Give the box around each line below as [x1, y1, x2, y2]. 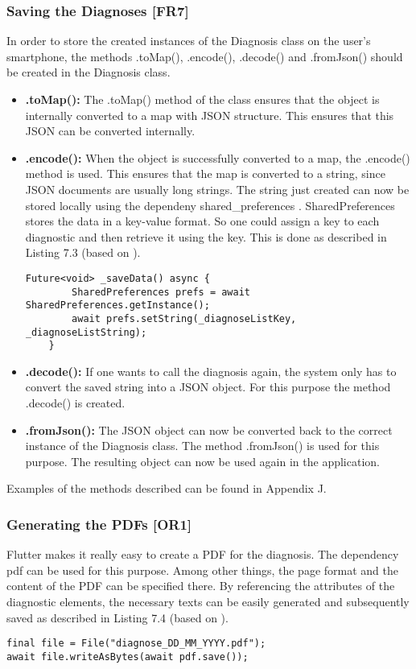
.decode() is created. [25, 394, 126, 411]
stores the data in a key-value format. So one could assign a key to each [25, 213, 380, 229]
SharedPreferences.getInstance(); [25, 299, 210, 312]
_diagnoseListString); [25, 326, 147, 338]
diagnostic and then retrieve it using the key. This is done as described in [25, 228, 387, 245]
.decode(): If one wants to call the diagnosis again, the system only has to [25, 362, 397, 379]
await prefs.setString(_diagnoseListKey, [72, 312, 297, 324]
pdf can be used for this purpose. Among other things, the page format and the [6, 561, 399, 578]
